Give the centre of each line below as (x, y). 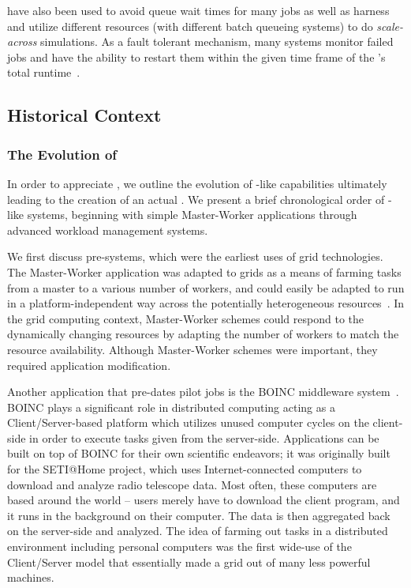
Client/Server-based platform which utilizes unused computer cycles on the (188, 422)
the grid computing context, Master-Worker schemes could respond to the (185, 318)
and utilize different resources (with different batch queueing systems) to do (190, 26)
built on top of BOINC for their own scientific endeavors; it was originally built (199, 453)
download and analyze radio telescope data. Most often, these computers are (192, 484)
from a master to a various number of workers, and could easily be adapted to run (206, 287)
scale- (390, 26)
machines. (31, 577)
